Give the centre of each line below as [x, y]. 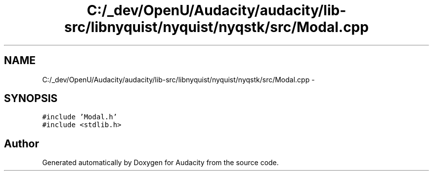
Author [22, 143]
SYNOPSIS [31, 99]
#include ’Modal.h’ [80, 117]
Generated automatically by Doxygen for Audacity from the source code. [160, 163]
